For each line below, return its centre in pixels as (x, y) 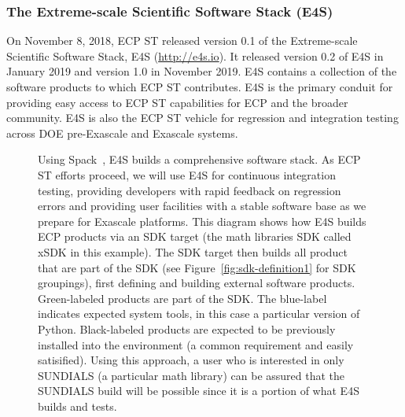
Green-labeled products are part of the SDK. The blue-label (182, 298)
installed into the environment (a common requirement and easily (196, 344)
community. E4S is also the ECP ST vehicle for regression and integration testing (202, 118)
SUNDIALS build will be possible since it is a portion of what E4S (199, 391)
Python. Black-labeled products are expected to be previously (187, 328)
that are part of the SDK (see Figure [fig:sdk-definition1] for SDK (197, 267)
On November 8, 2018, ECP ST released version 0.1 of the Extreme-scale (182, 41)
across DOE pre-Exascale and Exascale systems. (122, 133)
